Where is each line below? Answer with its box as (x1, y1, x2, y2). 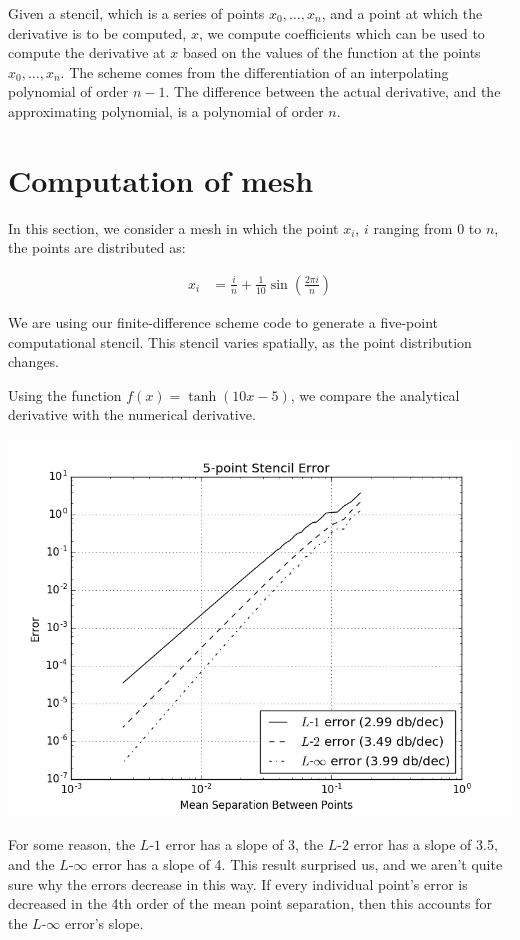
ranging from (373, 217, 453, 238)
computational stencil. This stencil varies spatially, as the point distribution (8, 331, 472, 352)
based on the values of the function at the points (182, 42, 481, 63)
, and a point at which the (321, 3, 483, 23)
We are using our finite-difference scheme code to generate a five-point (8, 311, 438, 332)
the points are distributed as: (8, 237, 186, 258)
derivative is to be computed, (8, 22, 187, 43)
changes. (8, 351, 60, 372)
